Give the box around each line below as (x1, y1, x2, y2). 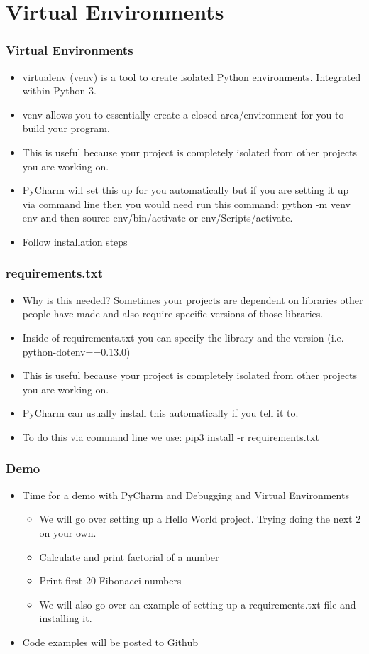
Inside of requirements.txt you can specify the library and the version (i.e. (22, 329, 344, 344)
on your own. (39, 525, 97, 540)
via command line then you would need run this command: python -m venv (22, 196, 351, 211)
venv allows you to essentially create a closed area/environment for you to (22, 107, 344, 121)
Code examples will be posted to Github (22, 634, 198, 649)
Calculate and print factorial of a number (39, 549, 219, 564)
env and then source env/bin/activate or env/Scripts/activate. (22, 210, 293, 225)
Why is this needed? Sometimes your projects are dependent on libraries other (22, 292, 363, 307)
